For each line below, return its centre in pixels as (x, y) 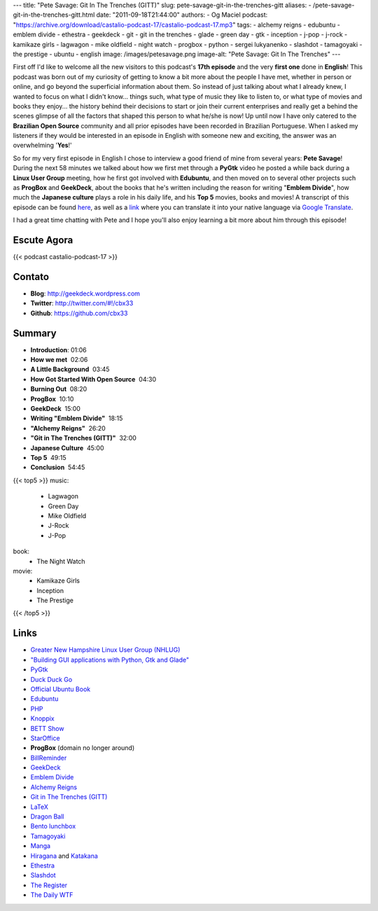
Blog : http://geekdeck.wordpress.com (85, 293)
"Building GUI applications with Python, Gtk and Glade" (110, 660)
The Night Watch (61, 561)
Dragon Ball (47, 816)
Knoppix (43, 718)
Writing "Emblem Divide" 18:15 (77, 418)
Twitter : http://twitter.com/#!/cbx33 (82, 303)
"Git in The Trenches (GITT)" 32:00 (83, 438)
